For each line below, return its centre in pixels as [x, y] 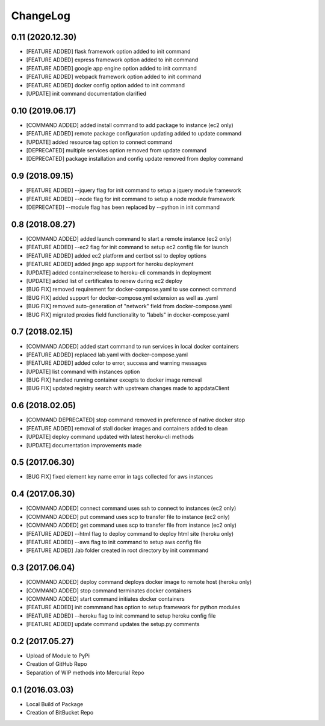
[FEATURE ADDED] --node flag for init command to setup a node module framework [131, 199]
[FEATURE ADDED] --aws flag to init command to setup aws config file [114, 542]
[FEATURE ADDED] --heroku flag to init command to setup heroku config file [121, 616]
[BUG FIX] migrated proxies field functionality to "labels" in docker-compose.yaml [128, 315]
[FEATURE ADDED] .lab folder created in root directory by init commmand [117, 550]
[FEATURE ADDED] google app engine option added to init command [111, 68]
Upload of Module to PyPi [58, 656]
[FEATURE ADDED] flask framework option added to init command [108, 52]
